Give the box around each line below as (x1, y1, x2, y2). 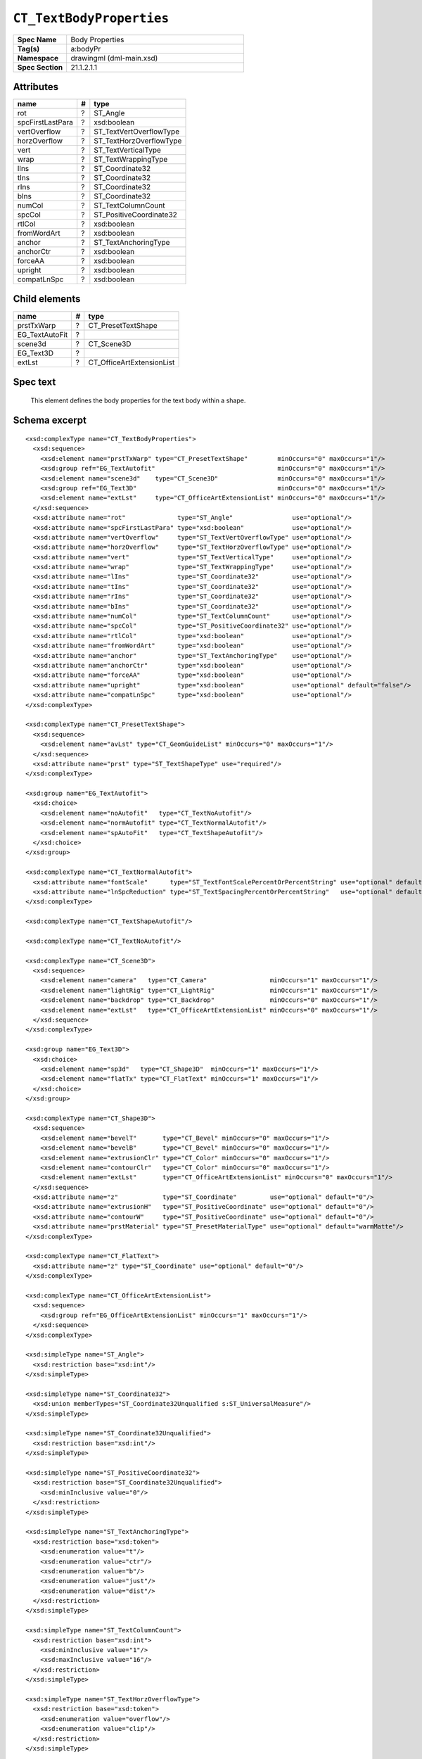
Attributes (13, 81, 59, 93)
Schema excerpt (13, 414, 87, 426)
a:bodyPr (70, 44, 101, 53)
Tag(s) (17, 44, 40, 53)
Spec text (13, 376, 56, 388)
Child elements (13, 293, 81, 305)
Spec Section (17, 62, 63, 72)
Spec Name (17, 34, 57, 44)
